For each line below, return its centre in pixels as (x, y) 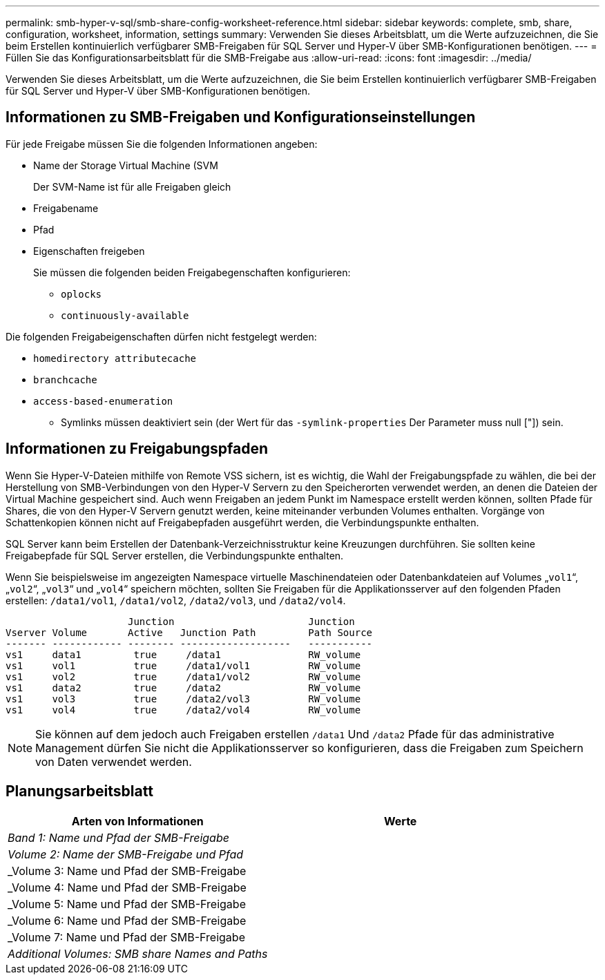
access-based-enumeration (103, 401)
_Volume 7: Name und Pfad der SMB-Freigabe (126, 937)
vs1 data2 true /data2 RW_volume (183, 688)
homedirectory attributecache (115, 358)
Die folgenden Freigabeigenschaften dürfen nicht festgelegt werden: (161, 336)
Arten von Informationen (137, 821)
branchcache (65, 379)
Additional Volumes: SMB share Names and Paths (138, 953)
